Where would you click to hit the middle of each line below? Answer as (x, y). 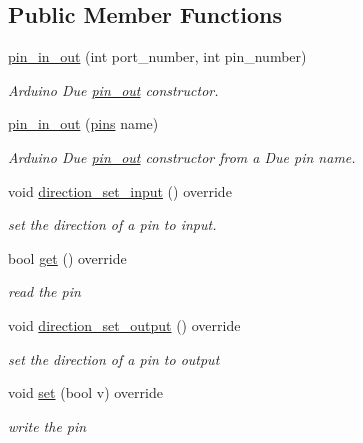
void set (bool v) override (85, 392)
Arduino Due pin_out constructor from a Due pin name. (182, 156)
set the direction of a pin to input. (112, 224)
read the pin (44, 291)
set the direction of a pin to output (114, 358)
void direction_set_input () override (120, 190)
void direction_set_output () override (124, 324)
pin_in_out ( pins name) (83, 123)
